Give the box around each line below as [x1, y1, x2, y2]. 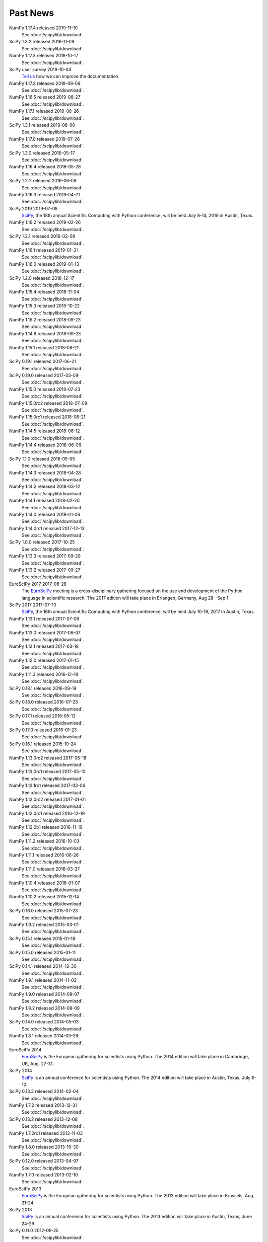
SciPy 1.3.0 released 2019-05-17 [9, 150, 75, 156]
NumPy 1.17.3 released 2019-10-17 [9, 53, 79, 59]
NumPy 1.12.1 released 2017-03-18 [9, 643, 79, 649]
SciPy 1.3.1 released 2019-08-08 [9, 122, 75, 128]
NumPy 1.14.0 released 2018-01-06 [9, 511, 80, 517]
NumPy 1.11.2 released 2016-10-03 [9, 838, 79, 844]
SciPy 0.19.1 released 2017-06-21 [9, 358, 76, 365]
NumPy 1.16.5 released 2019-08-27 [9, 94, 81, 100]
